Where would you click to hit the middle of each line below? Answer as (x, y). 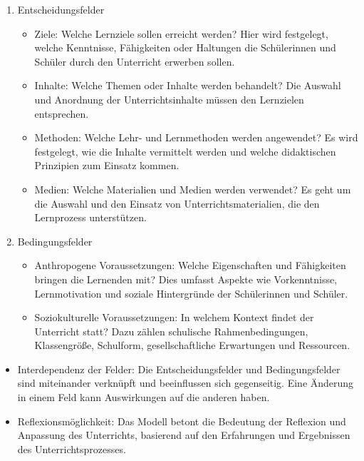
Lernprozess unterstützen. (90, 217)
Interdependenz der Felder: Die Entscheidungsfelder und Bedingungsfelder (179, 369)
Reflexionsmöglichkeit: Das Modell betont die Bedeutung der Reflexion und (182, 421)
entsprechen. (62, 113)
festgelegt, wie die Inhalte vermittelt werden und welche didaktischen (185, 151)
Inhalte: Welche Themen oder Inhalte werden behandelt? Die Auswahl (188, 85)
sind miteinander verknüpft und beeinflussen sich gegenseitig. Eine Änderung (186, 383)
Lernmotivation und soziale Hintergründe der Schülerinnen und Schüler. (191, 293)
